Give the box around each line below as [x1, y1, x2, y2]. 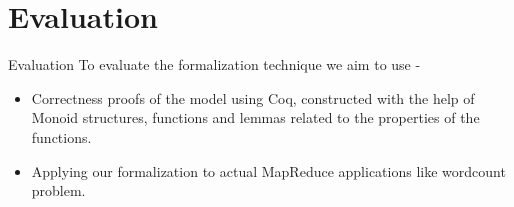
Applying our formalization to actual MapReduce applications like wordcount [31, 160, 506, 181]
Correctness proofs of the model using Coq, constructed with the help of [31, 87, 475, 108]
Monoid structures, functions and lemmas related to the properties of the [31, 107, 480, 128]
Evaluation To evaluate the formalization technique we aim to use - [8, 54, 421, 75]
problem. [31, 180, 86, 201]
